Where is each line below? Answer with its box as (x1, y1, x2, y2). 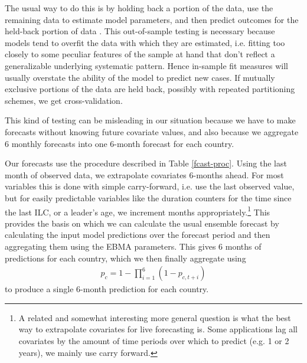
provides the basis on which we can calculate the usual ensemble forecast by (5, 217, 279, 229)
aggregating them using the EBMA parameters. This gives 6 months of (5, 240, 262, 252)
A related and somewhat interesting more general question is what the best (18, 311, 291, 323)
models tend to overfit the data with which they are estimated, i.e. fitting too (5, 36, 285, 48)
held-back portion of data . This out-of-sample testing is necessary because (5, 25, 275, 37)
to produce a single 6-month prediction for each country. (5, 283, 209, 295)
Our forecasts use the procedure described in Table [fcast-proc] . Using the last (5, 157, 287, 169)
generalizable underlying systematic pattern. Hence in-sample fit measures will (5, 59, 289, 71)
